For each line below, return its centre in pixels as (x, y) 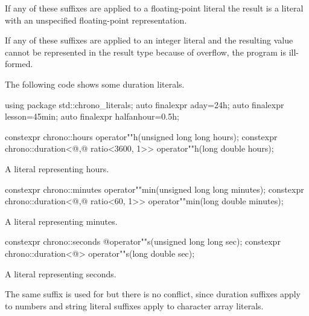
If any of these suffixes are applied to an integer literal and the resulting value (149, 40)
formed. (19, 64)
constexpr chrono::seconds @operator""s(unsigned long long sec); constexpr (143, 241)
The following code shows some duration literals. (95, 84)
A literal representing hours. (57, 168)
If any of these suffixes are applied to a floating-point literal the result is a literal (154, 8)
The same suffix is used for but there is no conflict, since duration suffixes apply (153, 294)
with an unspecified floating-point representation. (96, 20)
